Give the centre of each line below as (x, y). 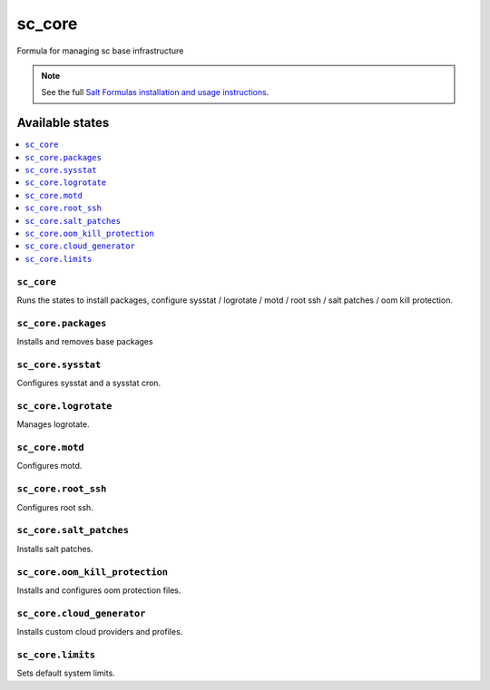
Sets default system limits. (66, 673)
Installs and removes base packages (85, 342)
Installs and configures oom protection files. (99, 590)
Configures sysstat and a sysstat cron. (89, 383)
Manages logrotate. (53, 424)
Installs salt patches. (55, 549)
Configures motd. (49, 466)
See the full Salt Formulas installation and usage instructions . (155, 92)
